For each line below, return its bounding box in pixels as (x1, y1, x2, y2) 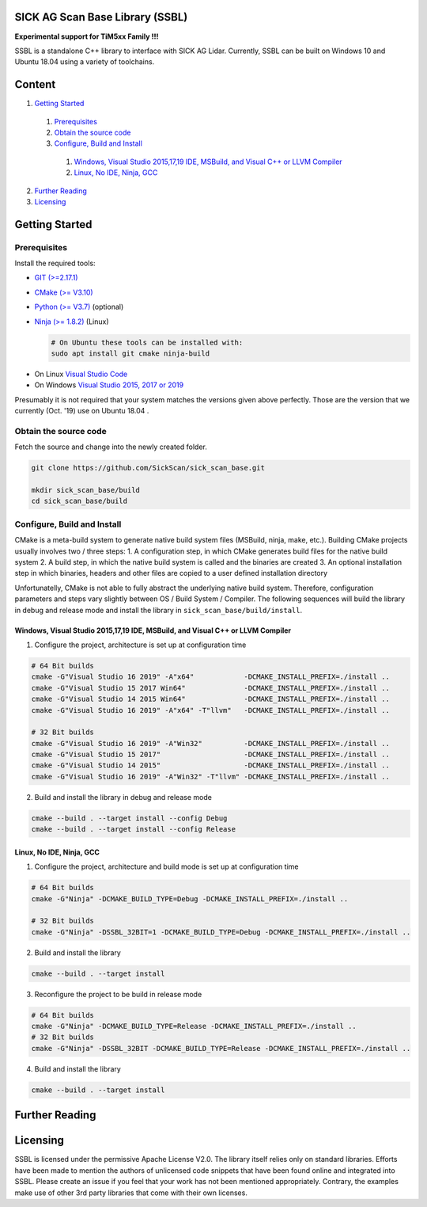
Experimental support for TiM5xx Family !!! (14, 32, 159, 41)
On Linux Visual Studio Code (34, 369, 128, 379)
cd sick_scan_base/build (31, 497, 128, 506)
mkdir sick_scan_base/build (31, 485, 140, 495)
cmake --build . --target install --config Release (31, 824, 236, 834)
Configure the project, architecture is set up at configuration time (34, 640, 247, 649)
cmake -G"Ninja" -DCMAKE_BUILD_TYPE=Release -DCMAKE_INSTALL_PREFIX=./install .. (31, 1022, 357, 1031)
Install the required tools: (14, 258, 96, 268)
